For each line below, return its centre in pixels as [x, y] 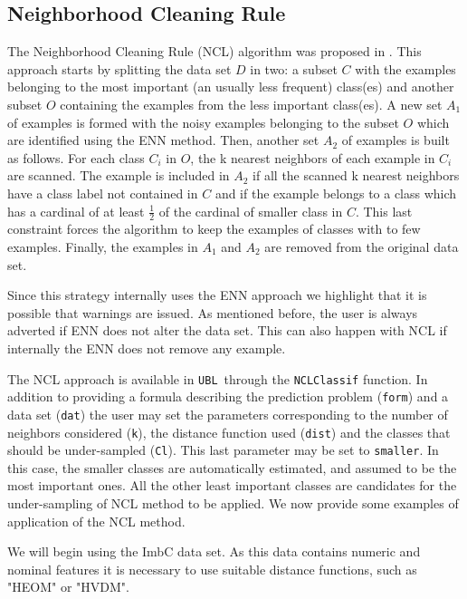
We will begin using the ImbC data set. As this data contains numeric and [214, 551]
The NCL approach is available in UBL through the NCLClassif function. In [218, 378]
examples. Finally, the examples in [103, 246]
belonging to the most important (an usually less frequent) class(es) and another [231, 87]
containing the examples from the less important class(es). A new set [251, 104]
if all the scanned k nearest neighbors [356, 175]
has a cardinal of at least [76, 211]
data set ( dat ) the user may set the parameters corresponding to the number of [228, 414]
